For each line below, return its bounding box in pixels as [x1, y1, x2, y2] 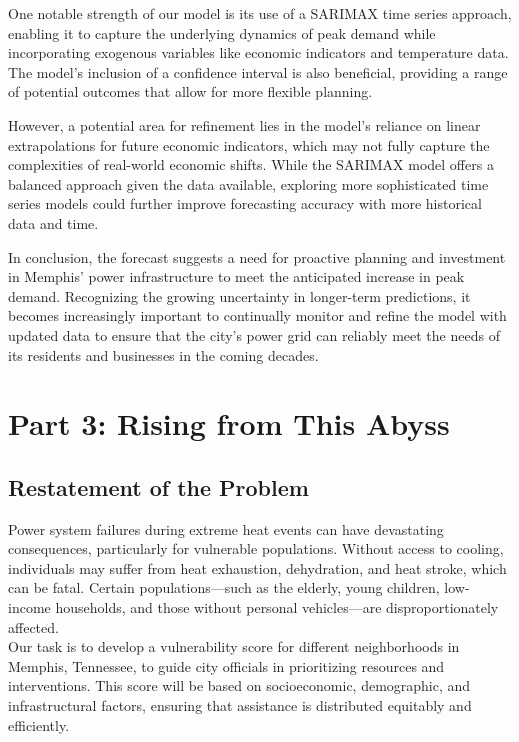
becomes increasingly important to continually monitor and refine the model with [8, 305, 507, 326]
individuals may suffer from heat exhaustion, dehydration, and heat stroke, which [8, 557, 507, 578]
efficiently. [8, 714, 70, 735]
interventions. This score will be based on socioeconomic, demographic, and [8, 675, 471, 696]
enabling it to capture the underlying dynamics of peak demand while [8, 22, 436, 43]
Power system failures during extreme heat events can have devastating [8, 518, 444, 539]
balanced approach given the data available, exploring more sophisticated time [8, 173, 489, 194]
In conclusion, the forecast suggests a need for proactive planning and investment [8, 246, 506, 267]
